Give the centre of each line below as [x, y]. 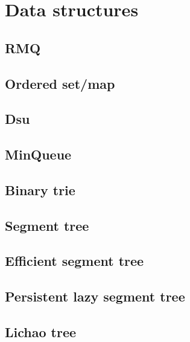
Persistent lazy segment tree [95, 296]
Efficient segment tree [74, 261]
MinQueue [38, 154]
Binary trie [40, 189]
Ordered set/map [60, 83]
